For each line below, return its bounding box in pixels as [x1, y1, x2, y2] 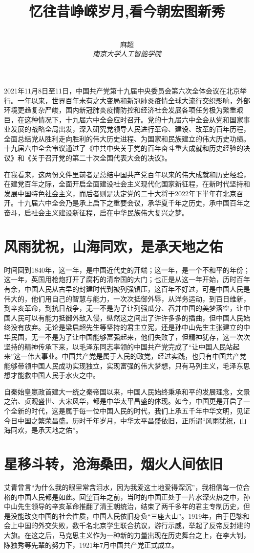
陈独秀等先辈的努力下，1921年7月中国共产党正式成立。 [4, 539, 178, 550]
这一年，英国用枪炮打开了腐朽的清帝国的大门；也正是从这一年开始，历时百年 [4, 274, 250, 284]
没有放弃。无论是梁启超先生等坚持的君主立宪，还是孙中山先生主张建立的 [10, 322, 243, 332]
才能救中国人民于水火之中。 [10, 370, 100, 380]
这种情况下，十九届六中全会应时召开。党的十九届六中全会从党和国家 [24, 114, 243, 124]
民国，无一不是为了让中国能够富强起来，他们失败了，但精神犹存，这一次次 [10, 331, 250, 342]
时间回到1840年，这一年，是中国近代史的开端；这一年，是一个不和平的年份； [4, 264, 250, 275]
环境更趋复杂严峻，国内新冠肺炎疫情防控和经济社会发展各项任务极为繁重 [4, 105, 236, 115]
